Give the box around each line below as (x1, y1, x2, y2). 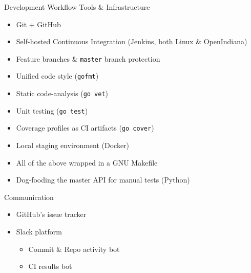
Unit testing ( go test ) (16, 105, 88, 116)
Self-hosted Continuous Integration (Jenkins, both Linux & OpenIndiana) (16, 36, 247, 47)
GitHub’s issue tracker (16, 209, 87, 220)
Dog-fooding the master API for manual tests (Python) (16, 174, 190, 185)
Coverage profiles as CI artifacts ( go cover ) (16, 122, 154, 133)
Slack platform (16, 226, 62, 237)
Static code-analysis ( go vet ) (16, 88, 109, 99)
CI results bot (28, 261, 72, 271)
